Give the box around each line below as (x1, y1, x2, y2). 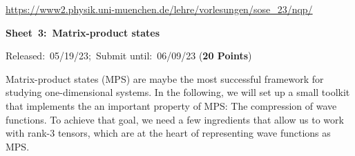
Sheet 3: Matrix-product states (6, 25, 160, 39)
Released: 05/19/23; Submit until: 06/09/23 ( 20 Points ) (6, 48, 252, 63)
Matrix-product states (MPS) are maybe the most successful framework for (6, 71, 324, 86)
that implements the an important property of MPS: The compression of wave (6, 98, 337, 113)
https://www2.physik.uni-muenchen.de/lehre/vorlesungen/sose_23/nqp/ (6, 2, 313, 16)
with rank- (6, 126, 50, 140)
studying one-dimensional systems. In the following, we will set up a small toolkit (6, 85, 350, 99)
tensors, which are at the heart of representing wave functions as (57, 126, 331, 140)
